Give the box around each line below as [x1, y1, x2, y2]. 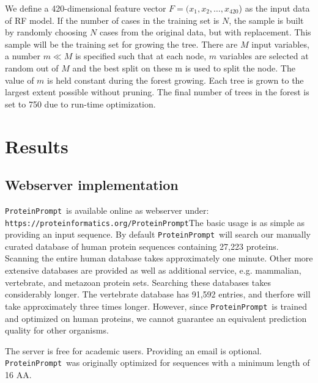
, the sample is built [229, 13, 304, 26]
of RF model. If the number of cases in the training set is [5, 13, 220, 26]
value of [5, 73, 34, 86]
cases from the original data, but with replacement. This [99, 26, 311, 38]
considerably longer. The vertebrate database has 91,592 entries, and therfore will [5, 288, 311, 301]
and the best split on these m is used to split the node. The [72, 61, 295, 74]
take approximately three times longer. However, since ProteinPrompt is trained [5, 299, 308, 312]
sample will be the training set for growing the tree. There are [5, 37, 238, 50]
